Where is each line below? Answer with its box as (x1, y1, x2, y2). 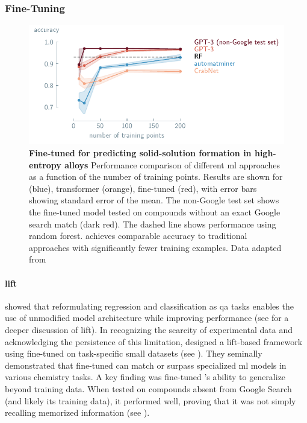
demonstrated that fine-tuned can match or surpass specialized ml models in (5, 358, 287, 371)
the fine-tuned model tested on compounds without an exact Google (29, 206, 281, 218)
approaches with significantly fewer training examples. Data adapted (29, 241, 282, 253)
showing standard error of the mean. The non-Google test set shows (29, 194, 279, 206)
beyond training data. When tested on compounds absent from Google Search (5, 382, 292, 395)
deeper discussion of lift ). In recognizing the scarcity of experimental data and (5, 323, 293, 336)
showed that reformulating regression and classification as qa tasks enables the (5, 299, 294, 312)
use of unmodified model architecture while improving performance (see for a (5, 311, 289, 324)
